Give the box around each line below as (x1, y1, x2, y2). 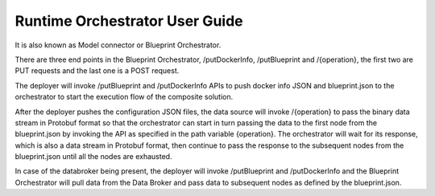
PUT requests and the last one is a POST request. (14, 66, 180, 76)
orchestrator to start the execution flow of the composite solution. (14, 92, 234, 102)
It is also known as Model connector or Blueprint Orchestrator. (14, 40, 222, 50)
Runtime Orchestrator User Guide (14, 12, 243, 30)
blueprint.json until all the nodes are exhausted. (14, 152, 172, 161)
